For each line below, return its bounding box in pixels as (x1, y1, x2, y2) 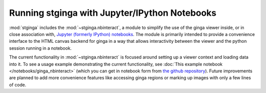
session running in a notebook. (9, 45, 72, 51)
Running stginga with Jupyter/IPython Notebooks (9, 7, 217, 18)
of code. (9, 82, 27, 88)
